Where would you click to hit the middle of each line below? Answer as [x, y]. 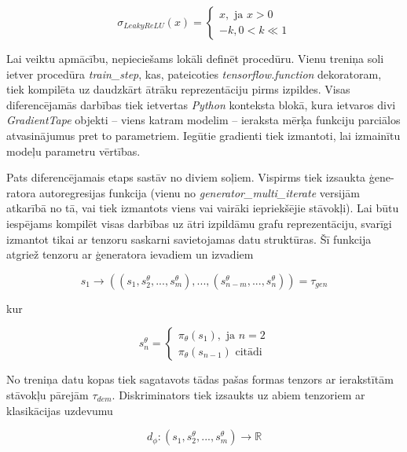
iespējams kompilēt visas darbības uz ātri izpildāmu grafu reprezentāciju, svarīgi [199, 223]
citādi [249, 352]
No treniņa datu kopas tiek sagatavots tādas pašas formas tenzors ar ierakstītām [200, 379]
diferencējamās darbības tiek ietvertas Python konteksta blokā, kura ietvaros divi [201, 104]
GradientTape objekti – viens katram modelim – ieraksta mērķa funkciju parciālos [203, 120]
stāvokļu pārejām [48, 394]
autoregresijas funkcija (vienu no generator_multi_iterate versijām [200, 192]
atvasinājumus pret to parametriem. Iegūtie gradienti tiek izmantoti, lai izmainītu [203, 135]
